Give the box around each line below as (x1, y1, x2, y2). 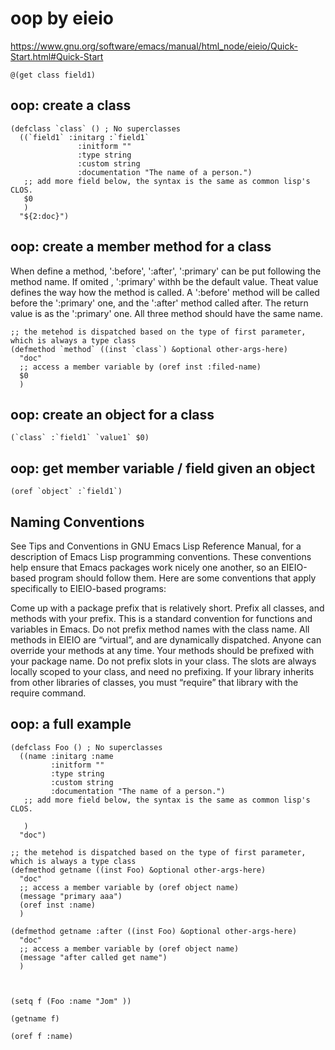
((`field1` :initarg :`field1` (19, 132, 150, 142)
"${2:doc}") (19, 211, 70, 221)
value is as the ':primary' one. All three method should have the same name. (10, 307, 324, 319)
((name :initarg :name (19, 751, 114, 761)
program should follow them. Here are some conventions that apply (38, 572, 317, 584)
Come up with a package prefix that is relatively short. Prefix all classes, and (10, 602, 325, 614)
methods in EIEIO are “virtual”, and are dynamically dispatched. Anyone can (10, 634, 322, 646)
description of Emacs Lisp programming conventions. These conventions (10, 551, 312, 562)
